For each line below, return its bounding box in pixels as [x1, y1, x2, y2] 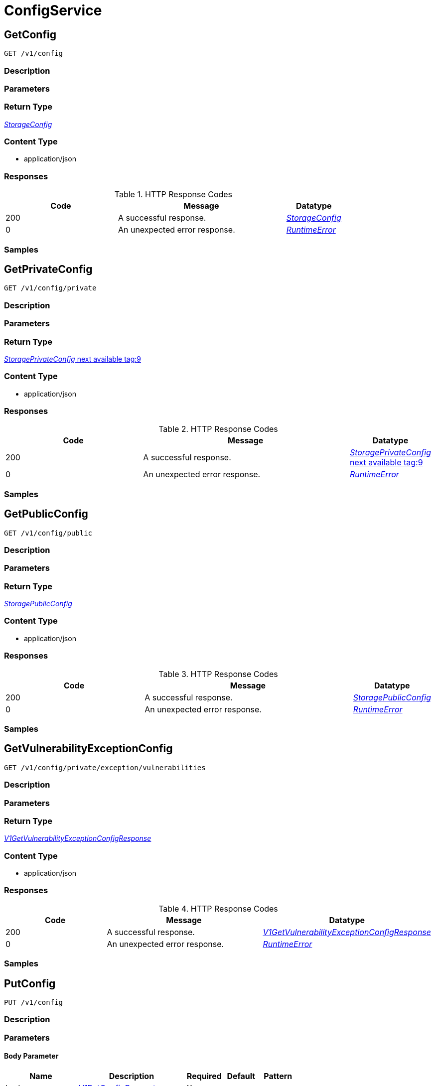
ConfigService [4, 2, 102, 19]
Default [227, 1071, 256, 1082]
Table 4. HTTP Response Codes [158, 903, 278, 914]
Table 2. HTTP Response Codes [158, 424, 278, 434]
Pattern [264, 1071, 292, 1082]
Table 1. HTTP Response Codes [114, 189, 233, 200]
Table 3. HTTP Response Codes [158, 669, 278, 679]
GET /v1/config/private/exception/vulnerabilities [4, 763, 206, 772]
